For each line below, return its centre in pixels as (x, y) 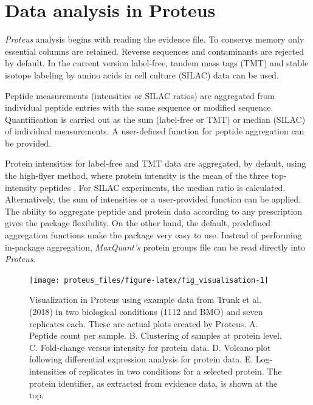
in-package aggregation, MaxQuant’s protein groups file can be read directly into (155, 247)
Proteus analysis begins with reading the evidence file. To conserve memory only (155, 39)
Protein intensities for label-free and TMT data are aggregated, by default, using (156, 163)
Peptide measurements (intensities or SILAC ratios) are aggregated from (140, 95)
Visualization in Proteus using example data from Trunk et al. (146, 299)
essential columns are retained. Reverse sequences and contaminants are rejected (155, 51)
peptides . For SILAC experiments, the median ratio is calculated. (163, 187)
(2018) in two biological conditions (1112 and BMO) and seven (146, 312)
